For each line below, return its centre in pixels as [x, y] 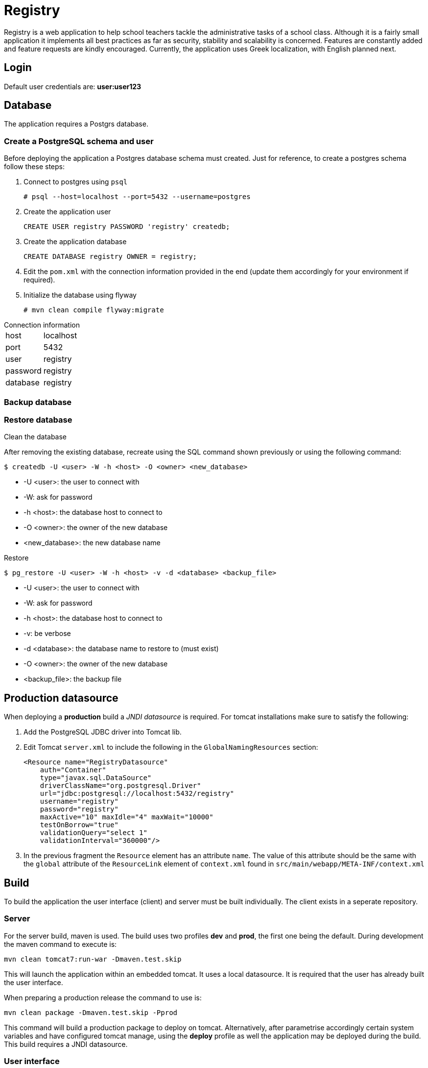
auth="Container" [73, 770]
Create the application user [67, 212]
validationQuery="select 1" [94, 833]
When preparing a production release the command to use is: [103, 997]
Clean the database [36, 437]
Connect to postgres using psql [76, 182]
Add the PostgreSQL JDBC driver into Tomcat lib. [103, 732]
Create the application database [75, 242]
